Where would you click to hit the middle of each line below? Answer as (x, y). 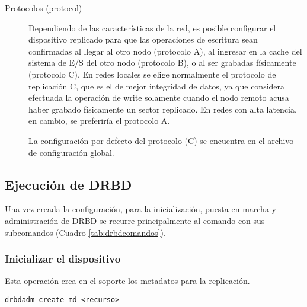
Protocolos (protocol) (44, 8)
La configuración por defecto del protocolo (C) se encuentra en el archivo (161, 140)
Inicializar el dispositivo (63, 259)
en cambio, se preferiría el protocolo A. (99, 121)
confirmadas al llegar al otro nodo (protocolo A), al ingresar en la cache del (165, 51)
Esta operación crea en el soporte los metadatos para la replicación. (127, 281)
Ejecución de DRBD (68, 184)
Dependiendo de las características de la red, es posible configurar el (152, 28)
